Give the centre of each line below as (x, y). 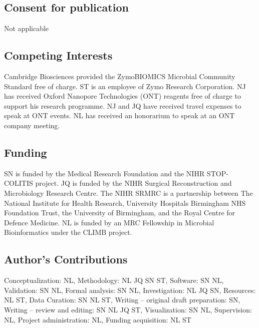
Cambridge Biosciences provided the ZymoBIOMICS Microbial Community (120, 76)
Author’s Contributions (66, 259)
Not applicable (27, 28)
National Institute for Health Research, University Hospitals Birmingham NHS (125, 203)
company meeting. (32, 125)
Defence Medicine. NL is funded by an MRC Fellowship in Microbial (109, 222)
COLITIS (19, 183)
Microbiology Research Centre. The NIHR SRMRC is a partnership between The (128, 193)
